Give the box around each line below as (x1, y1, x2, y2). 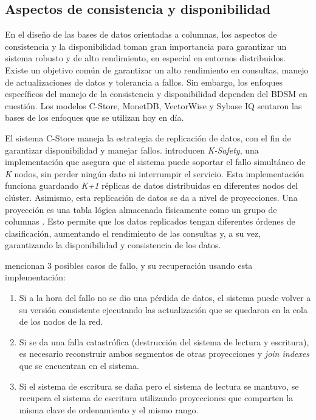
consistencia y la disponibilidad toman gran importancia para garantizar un (5, 39, 287, 52)
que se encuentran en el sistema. (19, 359, 139, 372)
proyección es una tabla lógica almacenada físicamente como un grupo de (5, 203, 277, 215)
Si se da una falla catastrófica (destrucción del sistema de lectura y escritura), (19, 335, 309, 348)
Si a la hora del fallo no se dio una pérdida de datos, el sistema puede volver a (19, 291, 311, 304)
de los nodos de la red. (19, 315, 103, 328)
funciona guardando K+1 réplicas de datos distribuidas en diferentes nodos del (5, 179, 298, 192)
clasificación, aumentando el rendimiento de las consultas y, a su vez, (5, 226, 261, 239)
